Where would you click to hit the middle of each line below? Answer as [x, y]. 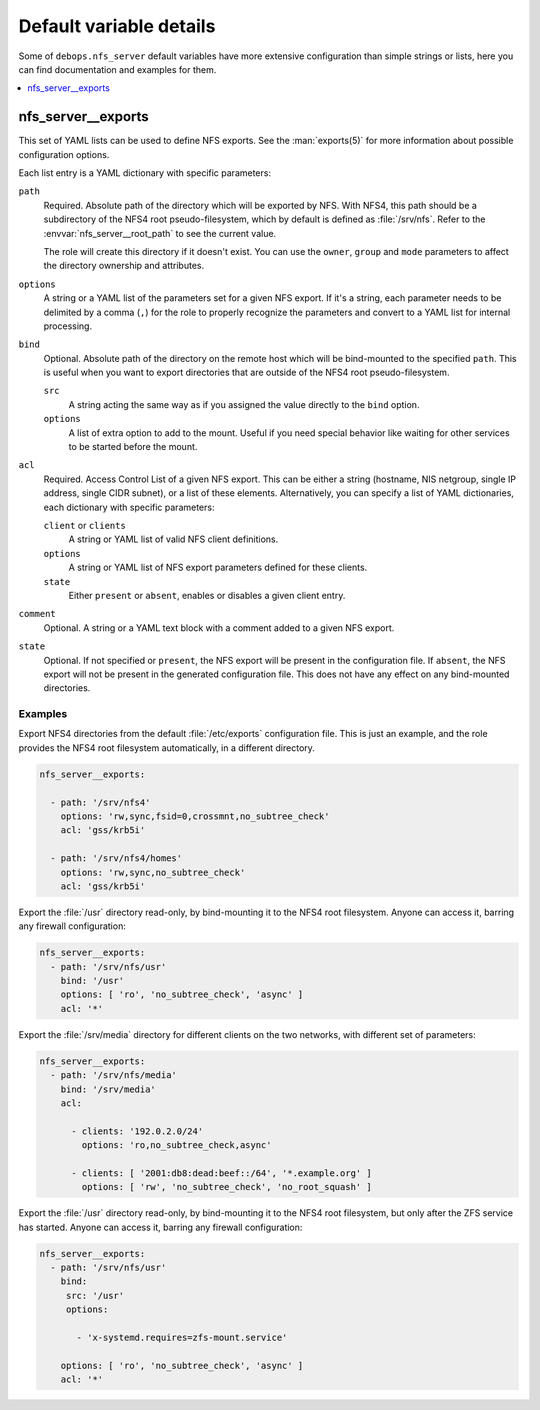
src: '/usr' [95, 1295]
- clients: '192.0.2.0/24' [137, 1131]
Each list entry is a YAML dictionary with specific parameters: [145, 173]
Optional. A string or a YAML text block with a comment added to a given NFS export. [219, 627]
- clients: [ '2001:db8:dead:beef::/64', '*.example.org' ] [221, 1173]
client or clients [85, 525]
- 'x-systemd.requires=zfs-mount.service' [182, 1338]
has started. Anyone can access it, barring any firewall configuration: [160, 1227]
